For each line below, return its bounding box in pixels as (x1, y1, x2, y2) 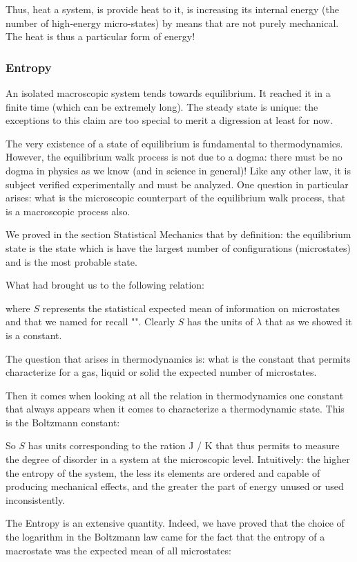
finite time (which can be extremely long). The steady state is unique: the (6, 99, 318, 114)
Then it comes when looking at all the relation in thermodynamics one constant (6, 388, 344, 402)
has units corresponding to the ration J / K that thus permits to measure (28, 438, 340, 453)
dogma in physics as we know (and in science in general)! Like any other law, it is (6, 163, 351, 177)
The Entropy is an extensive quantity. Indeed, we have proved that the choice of (6, 516, 345, 530)
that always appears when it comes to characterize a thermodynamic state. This (6, 401, 345, 416)
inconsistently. (6, 492, 66, 507)
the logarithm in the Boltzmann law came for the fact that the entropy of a (6, 529, 325, 544)
